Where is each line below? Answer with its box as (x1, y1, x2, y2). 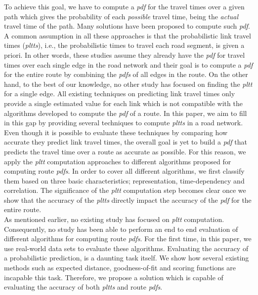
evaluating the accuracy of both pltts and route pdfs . (4, 282, 163, 292)
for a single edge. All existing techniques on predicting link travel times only (4, 88, 235, 99)
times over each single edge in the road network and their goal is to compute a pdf (4, 59, 253, 70)
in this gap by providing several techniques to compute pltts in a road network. (4, 117, 243, 128)
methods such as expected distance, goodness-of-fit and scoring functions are (4, 262, 236, 273)
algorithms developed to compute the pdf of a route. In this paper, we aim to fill (4, 108, 247, 118)
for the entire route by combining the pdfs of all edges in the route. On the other (4, 69, 248, 79)
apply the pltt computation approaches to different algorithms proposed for (4, 156, 231, 166)
